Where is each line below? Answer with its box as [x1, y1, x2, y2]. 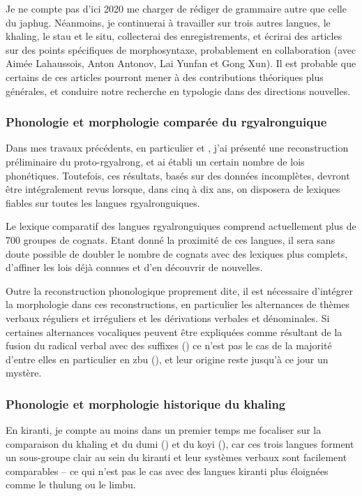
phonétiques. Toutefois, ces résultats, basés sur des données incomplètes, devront [6, 168, 350, 182]
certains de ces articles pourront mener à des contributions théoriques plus [6, 69, 324, 84]
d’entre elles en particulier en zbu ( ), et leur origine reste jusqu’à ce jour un [6, 351, 329, 366]
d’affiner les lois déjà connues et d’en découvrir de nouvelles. [6, 260, 263, 275]
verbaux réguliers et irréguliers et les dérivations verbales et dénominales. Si [6, 310, 330, 325]
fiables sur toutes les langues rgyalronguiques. [6, 195, 200, 210]
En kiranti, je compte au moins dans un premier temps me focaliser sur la [6, 423, 322, 437]
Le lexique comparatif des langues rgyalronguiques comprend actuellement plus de [6, 219, 356, 233]
